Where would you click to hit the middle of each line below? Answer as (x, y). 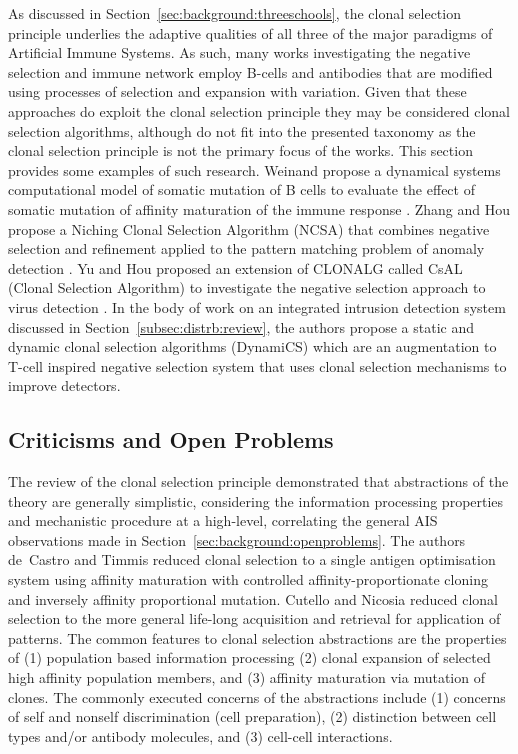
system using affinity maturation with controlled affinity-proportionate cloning (248, 579)
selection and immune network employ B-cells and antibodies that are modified (250, 71)
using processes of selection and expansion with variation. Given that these (237, 91)
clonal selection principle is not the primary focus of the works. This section (240, 150)
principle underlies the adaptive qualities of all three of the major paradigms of (250, 32)
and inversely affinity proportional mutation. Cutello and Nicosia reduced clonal (253, 598)
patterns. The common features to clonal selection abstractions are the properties (257, 637)
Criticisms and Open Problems (171, 439)
